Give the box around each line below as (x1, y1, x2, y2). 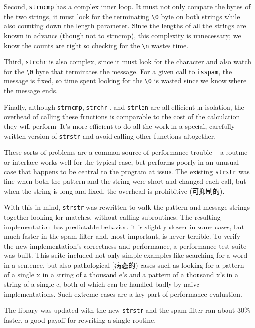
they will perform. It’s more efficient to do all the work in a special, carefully (4, 121, 235, 131)
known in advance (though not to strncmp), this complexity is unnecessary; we (4, 30, 241, 40)
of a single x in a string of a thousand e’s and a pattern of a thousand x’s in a (4, 269, 238, 279)
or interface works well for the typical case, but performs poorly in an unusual (4, 156, 239, 167)
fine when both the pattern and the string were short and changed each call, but (4, 176, 246, 186)
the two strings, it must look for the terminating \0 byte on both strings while (4, 11, 240, 21)
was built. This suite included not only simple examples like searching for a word (4, 250, 248, 260)
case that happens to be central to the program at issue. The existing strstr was (4, 166, 250, 177)
